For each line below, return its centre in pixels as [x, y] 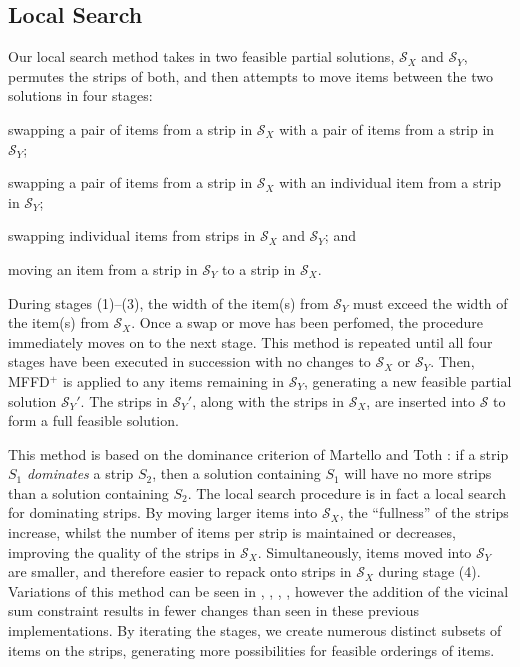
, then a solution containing [236, 473]
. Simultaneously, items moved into [364, 551]
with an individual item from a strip [390, 182]
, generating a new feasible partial [407, 380]
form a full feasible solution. [93, 420]
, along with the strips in [268, 400]
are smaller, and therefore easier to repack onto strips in [180, 571]
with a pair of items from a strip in [387, 128]
